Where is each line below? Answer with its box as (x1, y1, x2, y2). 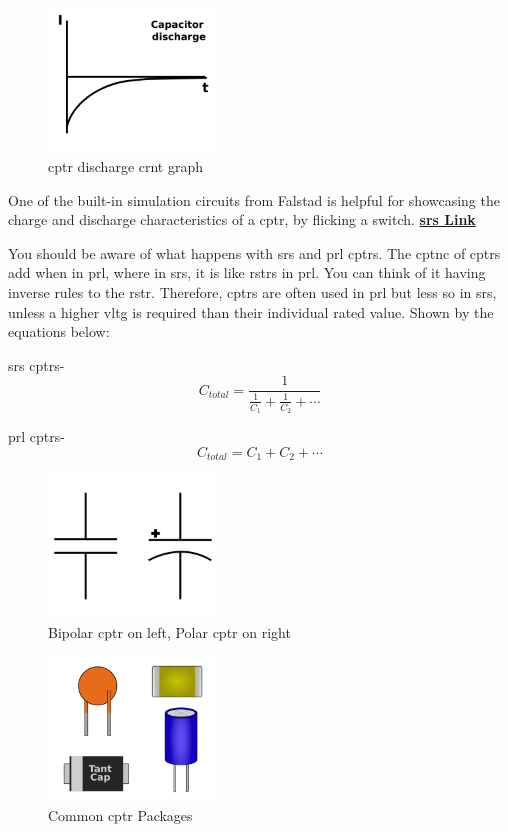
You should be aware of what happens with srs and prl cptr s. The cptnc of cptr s (8, 242, 501, 263)
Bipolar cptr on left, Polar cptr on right (48, 622, 291, 643)
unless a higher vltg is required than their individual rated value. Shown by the (8, 301, 494, 322)
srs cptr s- (8, 354, 65, 375)
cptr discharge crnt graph (48, 156, 204, 176)
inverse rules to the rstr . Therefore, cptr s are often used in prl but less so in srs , (8, 281, 497, 302)
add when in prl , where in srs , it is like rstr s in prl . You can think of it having (8, 262, 486, 283)
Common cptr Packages (48, 804, 193, 825)
